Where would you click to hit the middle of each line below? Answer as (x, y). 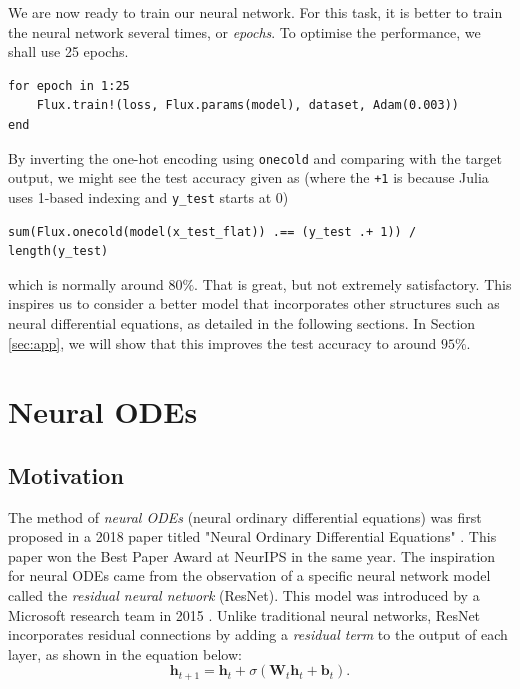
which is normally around (86, 283)
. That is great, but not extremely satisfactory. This (353, 283)
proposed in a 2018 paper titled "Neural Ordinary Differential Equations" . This (252, 536)
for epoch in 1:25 (69, 85)
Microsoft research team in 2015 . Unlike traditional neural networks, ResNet (244, 614)
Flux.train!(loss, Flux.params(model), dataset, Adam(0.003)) (248, 105)
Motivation (66, 474)
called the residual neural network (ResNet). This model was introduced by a (244, 595)
